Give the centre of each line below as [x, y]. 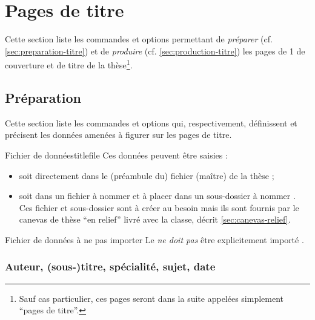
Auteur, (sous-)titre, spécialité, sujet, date [110, 266]
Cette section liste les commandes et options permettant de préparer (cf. [139, 39]
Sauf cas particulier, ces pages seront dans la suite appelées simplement [151, 298]
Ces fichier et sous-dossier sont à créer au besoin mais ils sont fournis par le [159, 207]
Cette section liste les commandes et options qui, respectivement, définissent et [151, 122]
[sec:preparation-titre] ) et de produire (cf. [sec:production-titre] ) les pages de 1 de [155, 51]
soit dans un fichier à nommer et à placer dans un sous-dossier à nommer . [157, 196]
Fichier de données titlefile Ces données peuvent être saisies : [116, 155]
